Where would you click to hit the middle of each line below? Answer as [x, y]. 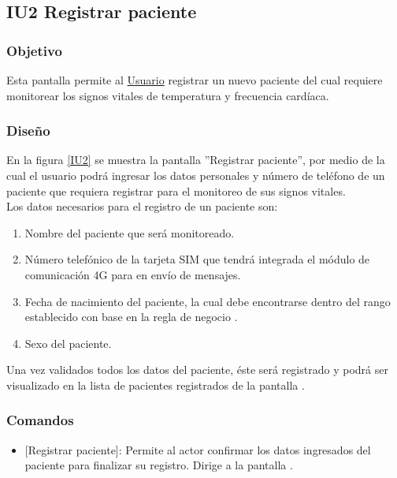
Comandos [40, 420]
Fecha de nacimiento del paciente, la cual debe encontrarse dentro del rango [208, 301]
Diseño [28, 131]
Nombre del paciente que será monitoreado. [130, 232]
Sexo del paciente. [68, 343]
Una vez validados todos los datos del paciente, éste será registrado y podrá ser [197, 370]
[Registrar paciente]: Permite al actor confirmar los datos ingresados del [198, 449]
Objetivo [34, 50]
